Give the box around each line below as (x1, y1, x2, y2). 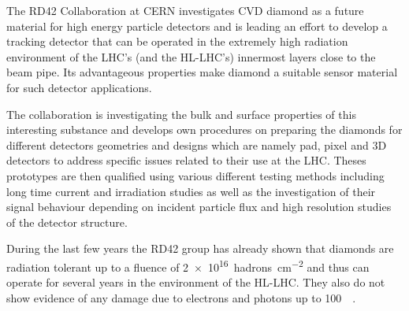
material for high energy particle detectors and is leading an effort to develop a (6, 17, 388, 34)
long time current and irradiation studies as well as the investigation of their (6, 183, 376, 199)
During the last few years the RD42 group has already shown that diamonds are (6, 240, 394, 257)
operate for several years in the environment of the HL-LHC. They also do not (6, 274, 385, 291)
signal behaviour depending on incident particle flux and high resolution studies (6, 198, 392, 215)
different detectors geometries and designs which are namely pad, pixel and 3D (6, 136, 387, 153)
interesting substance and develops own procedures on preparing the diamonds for (6, 121, 403, 138)
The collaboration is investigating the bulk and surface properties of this (6, 106, 356, 122)
